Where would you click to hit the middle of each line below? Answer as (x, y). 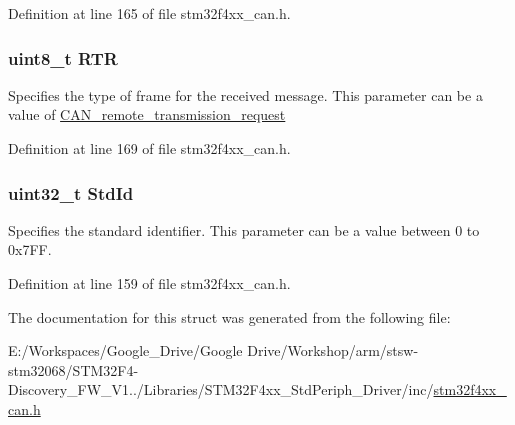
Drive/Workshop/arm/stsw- (333, 350)
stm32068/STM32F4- (73, 369)
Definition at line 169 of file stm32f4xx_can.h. (149, 148)
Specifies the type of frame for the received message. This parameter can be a (245, 94)
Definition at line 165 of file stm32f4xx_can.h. (149, 13)
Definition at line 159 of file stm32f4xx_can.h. (149, 283)
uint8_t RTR (63, 57)
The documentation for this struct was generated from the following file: (229, 316)
